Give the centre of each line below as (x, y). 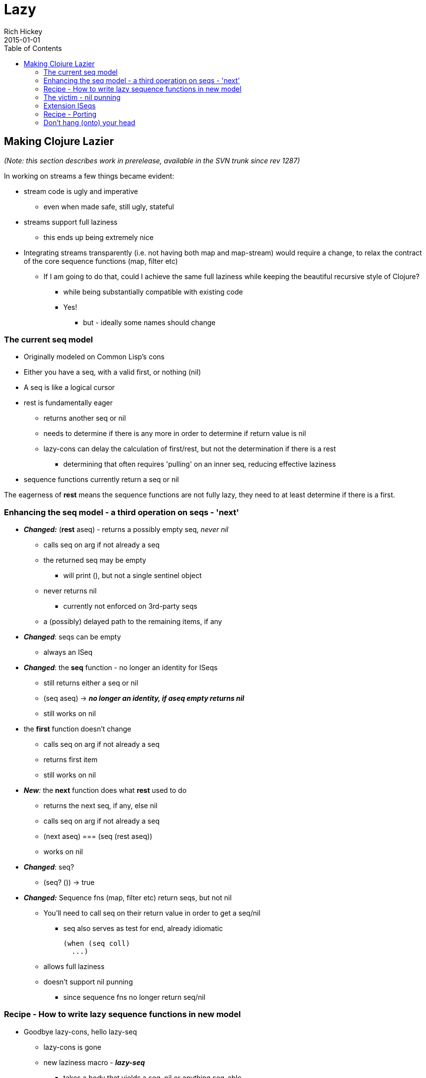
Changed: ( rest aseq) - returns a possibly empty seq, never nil (126, 530)
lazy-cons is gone (72, 1047)
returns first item (71, 760)
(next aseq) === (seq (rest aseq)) (98, 836)
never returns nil (70, 591)
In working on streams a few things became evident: (89, 176)
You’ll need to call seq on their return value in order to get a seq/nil (152, 913)
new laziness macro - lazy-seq (94, 1062)
